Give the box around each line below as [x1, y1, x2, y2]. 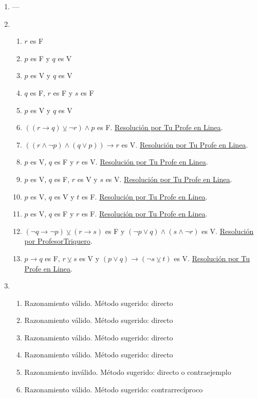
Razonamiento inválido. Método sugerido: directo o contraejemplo [24, 367, 231, 377]
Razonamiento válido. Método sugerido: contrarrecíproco [24, 384, 203, 394]
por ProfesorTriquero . [24, 236, 93, 246]
